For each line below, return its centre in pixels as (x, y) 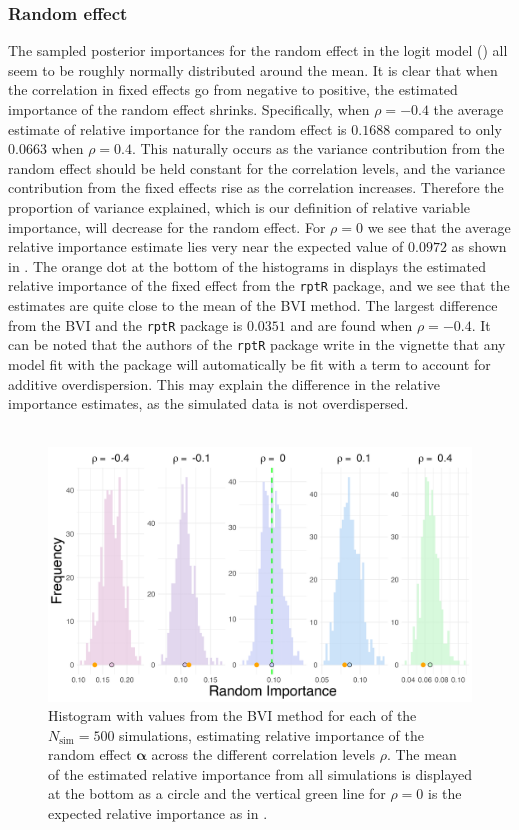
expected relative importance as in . (158, 813)
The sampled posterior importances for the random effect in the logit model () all (258, 50)
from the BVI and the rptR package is (125, 324)
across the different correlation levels (263, 754)
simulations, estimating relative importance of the (271, 734)
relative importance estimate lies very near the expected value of (206, 246)
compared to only (448, 128)
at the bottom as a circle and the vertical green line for (217, 793)
